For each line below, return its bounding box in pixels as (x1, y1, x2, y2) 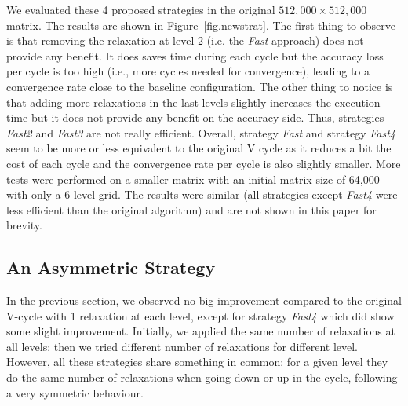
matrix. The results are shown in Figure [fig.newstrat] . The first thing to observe (6, 16, 396, 33)
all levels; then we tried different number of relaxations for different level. (6, 338, 358, 354)
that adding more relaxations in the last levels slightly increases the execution (6, 93, 381, 110)
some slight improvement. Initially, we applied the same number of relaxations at (6, 323, 395, 339)
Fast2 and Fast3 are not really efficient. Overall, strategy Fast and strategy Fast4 (6, 124, 395, 141)
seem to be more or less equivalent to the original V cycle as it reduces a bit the (6, 140, 392, 156)
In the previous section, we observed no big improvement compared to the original (6, 292, 403, 309)
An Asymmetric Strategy (6, 255, 216, 280)
